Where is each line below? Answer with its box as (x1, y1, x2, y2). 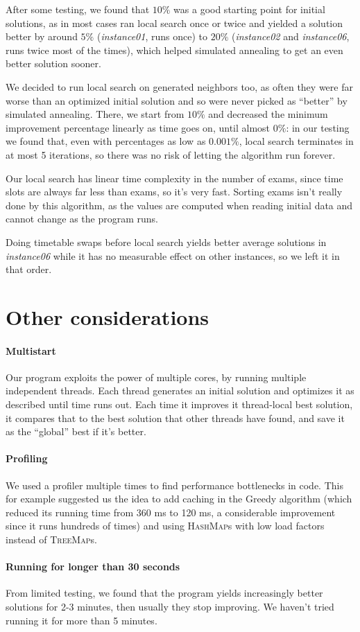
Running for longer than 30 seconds (6, 559, 180, 574)
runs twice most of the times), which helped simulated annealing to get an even (6, 42, 343, 57)
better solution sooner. (6, 56, 101, 71)
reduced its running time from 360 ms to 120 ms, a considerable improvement (6, 504, 336, 519)
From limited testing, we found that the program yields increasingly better (6, 586, 323, 600)
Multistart (6, 343, 56, 358)
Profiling (6, 451, 48, 466)
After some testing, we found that (6, 2, 150, 16)
